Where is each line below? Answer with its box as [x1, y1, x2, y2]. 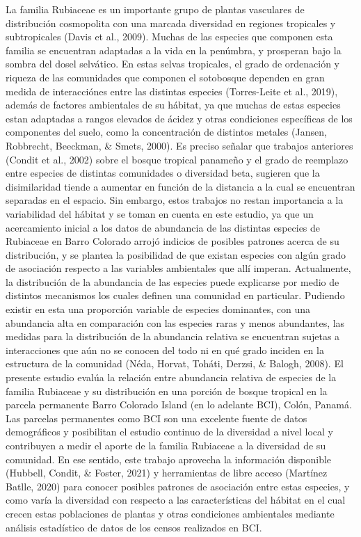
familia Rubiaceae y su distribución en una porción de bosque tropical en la [6, 383, 328, 398]
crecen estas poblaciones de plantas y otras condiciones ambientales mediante [6, 506, 335, 520]
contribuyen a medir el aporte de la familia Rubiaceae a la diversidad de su [6, 438, 326, 452]
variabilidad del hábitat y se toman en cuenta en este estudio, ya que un [6, 206, 314, 221]
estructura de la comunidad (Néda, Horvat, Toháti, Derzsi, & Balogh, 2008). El [6, 356, 344, 371]
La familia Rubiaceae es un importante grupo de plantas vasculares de [6, 2, 305, 16]
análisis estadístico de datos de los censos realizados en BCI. [6, 520, 262, 534]
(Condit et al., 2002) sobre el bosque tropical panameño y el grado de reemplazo [6, 152, 348, 166]
